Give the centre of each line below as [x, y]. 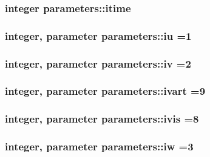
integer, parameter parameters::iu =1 [98, 35]
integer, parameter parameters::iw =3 [99, 146]
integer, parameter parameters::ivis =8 [102, 119]
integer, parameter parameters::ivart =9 [105, 91]
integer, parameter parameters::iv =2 [98, 63]
